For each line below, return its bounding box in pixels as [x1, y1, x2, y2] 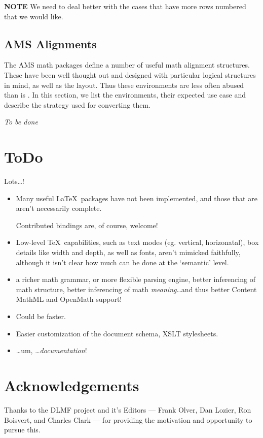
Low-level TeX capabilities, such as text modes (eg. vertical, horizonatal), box [16, 237, 259, 247]
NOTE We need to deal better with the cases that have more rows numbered [4, 1, 246, 11]
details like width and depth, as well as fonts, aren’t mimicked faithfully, [16, 247, 241, 258]
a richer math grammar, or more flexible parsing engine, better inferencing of [16, 274, 255, 285]
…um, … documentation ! [16, 345, 87, 356]
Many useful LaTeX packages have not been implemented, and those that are [16, 193, 257, 203]
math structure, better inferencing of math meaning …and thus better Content [16, 284, 257, 294]
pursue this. [4, 424, 41, 435]
